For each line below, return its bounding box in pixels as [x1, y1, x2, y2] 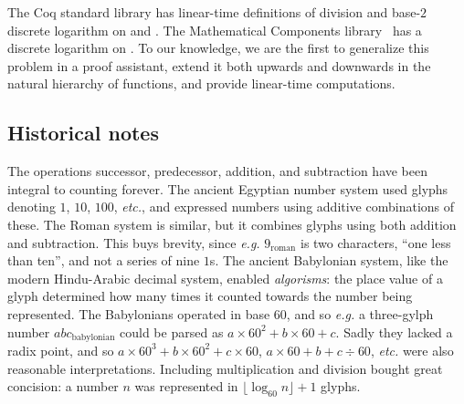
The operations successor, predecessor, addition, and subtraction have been [7, 161, 428, 181]
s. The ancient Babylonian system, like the [209, 251, 448, 270]
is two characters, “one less [300, 233, 451, 252]
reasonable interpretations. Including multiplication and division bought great [7, 358, 443, 378]
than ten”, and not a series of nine [7, 251, 200, 270]
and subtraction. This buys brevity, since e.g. [7, 233, 260, 252]
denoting [7, 197, 56, 216]
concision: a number [7, 377, 119, 396]
